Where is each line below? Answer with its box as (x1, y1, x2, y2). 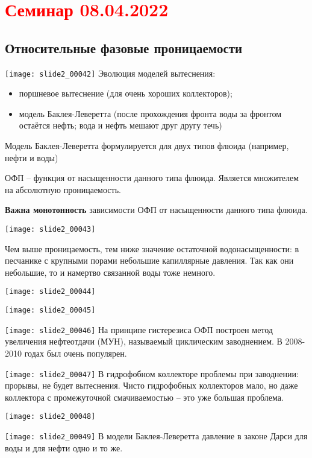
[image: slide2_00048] (5, 412, 96, 421)
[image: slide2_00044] (5, 287, 96, 296)
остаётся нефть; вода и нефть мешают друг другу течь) (19, 119, 222, 132)
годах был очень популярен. (24, 346, 127, 359)
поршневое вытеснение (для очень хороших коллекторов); (19, 87, 232, 100)
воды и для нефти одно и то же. (5, 441, 123, 454)
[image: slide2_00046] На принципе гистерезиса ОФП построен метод (5, 323, 273, 336)
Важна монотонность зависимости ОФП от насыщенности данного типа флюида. (5, 203, 308, 216)
